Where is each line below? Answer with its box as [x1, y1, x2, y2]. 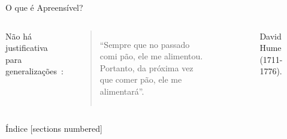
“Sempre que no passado [99, 38, 190, 50]
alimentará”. [99, 84, 144, 97]
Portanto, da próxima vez [99, 61, 194, 74]
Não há [5, 29, 32, 42]
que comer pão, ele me [99, 73, 182, 86]
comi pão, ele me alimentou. [99, 50, 203, 62]
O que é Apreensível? [5, 1, 83, 13]
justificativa [5, 41, 48, 54]
